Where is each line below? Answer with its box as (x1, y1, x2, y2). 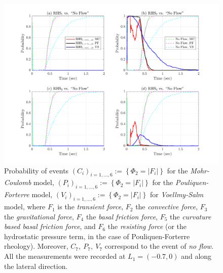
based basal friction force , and (4, 221, 96, 232)
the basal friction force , (86, 211, 158, 221)
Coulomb (4, 177, 31, 188)
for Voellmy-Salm (150, 189, 204, 200)
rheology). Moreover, (4, 241, 68, 251)
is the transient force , (57, 201, 124, 212)
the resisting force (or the (107, 221, 187, 232)
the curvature (170, 211, 211, 221)
